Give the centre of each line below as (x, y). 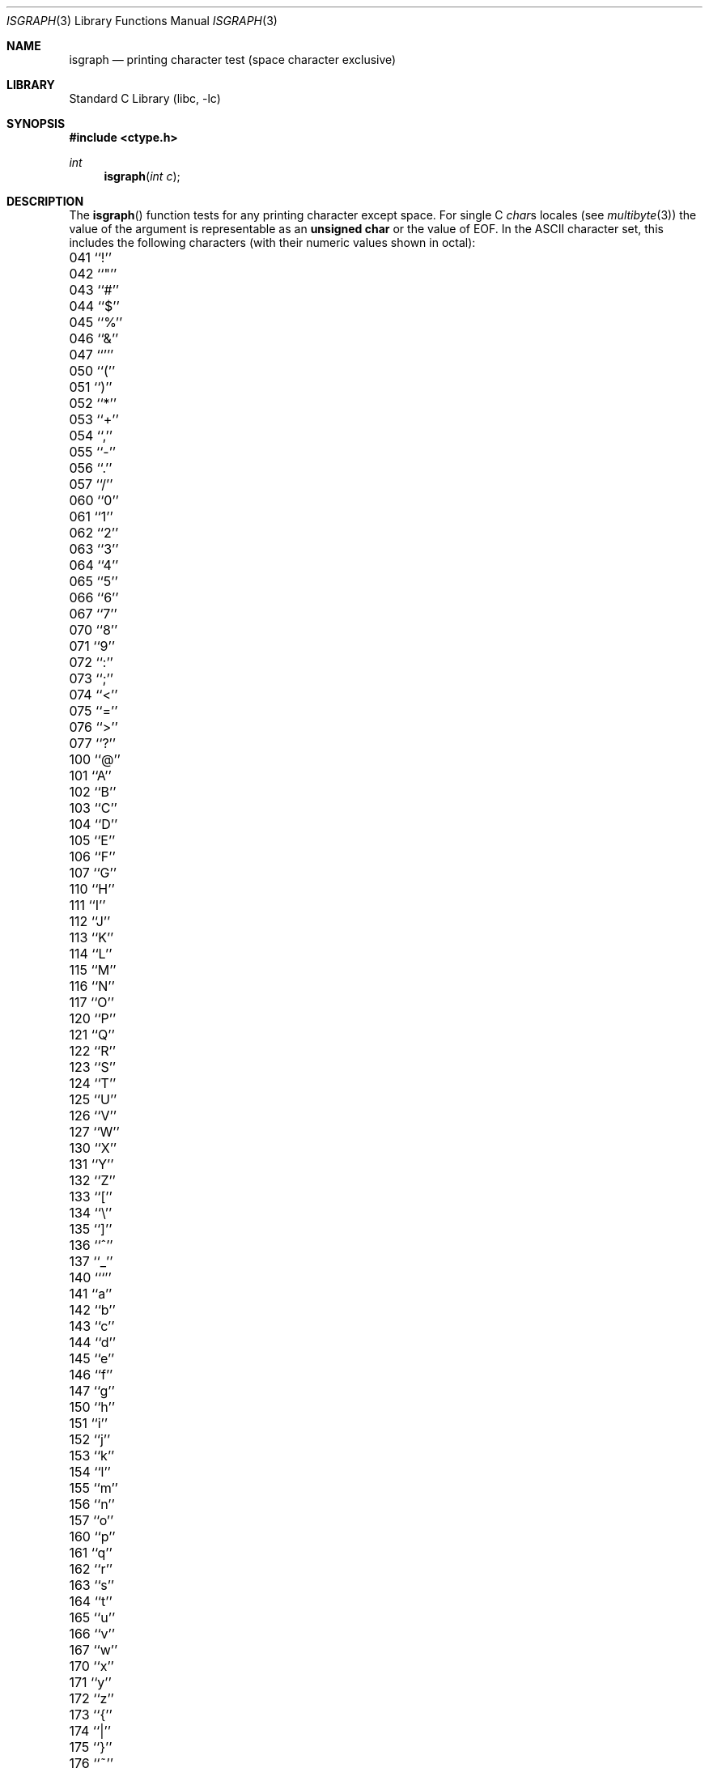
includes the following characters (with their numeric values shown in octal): (272, 242)
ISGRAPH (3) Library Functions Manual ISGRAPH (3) (142, 21)
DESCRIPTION (45, 201)
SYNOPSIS (36, 123)
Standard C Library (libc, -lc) (145, 98)
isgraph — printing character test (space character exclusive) (233, 59)
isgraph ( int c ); (142, 176)
